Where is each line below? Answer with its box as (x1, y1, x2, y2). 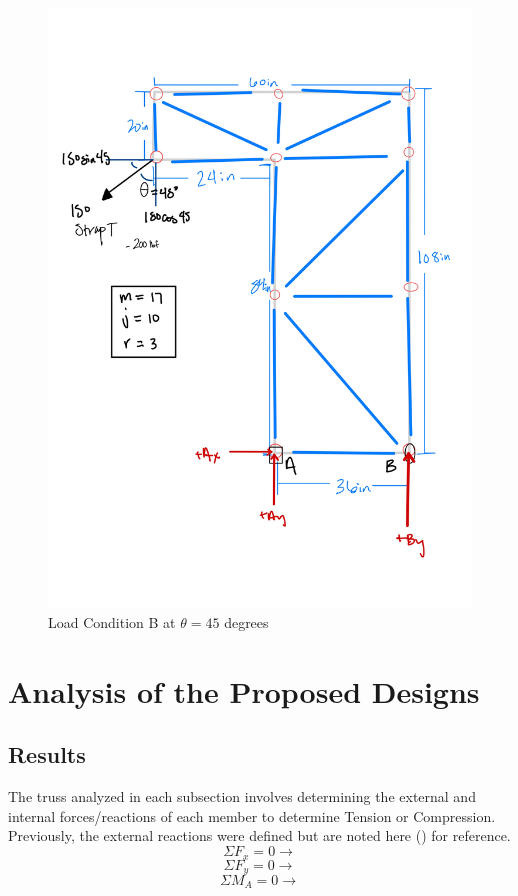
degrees (224, 612, 269, 633)
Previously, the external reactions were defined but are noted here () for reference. (8, 825, 511, 846)
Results (8, 739, 86, 770)
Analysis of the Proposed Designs (8, 670, 480, 711)
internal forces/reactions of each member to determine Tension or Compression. (8, 805, 496, 826)
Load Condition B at (48, 612, 176, 633)
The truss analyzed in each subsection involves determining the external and (8, 786, 476, 807)
